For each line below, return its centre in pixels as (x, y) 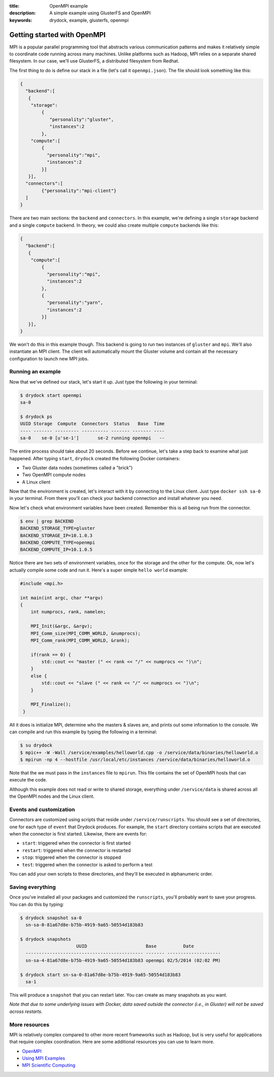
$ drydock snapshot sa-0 (51, 918)
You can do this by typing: (37, 904)
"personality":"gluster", (82, 119)
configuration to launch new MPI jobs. (49, 358)
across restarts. (26, 1011)
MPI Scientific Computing (49, 1065)
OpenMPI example (69, 6)
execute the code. (28, 780)
